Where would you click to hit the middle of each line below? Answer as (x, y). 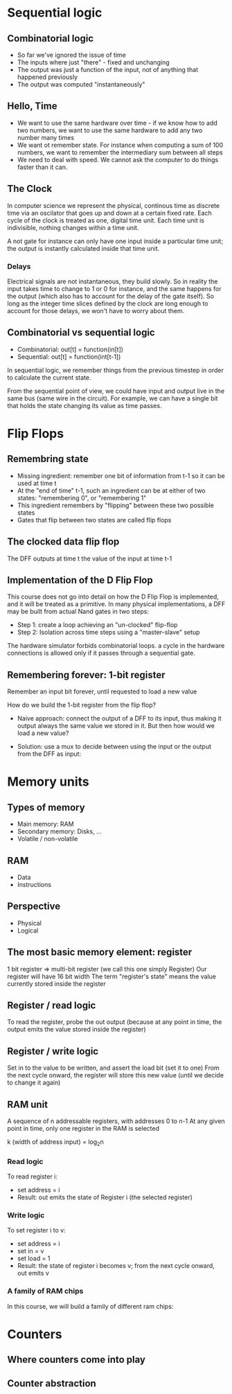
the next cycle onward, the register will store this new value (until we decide (115, 1075)
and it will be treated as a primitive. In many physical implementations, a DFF (116, 604)
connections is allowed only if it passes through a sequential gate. (101, 653)
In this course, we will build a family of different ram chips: (90, 1306)
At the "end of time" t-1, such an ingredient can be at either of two (111, 491)
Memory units (48, 782)
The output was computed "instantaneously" (81, 84)
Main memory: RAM (45, 824)
